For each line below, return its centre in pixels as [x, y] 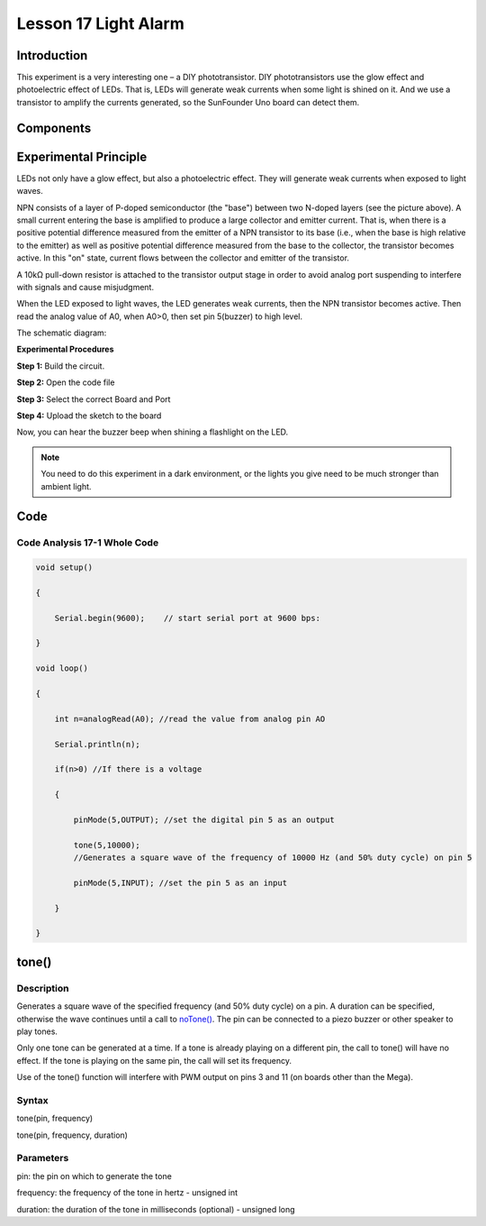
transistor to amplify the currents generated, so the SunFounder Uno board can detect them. [188, 102]
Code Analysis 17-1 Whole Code [88, 543]
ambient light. [66, 486]
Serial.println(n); [98, 744]
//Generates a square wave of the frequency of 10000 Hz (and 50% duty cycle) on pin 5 [273, 858]
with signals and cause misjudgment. [85, 287]
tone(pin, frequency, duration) [72, 1135]
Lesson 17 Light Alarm [100, 23]
